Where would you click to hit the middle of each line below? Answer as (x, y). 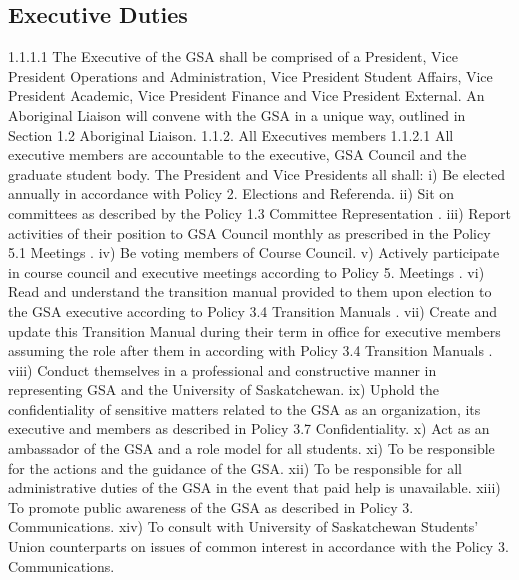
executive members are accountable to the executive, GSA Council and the (237, 154)
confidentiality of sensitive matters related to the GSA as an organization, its (244, 408)
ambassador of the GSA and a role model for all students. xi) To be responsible (251, 448)
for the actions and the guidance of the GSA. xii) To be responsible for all (235, 467)
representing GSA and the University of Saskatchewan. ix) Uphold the (223, 389)
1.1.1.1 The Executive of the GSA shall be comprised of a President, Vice (233, 56)
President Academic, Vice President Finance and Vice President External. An (246, 95)
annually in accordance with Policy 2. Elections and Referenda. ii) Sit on (231, 193)
